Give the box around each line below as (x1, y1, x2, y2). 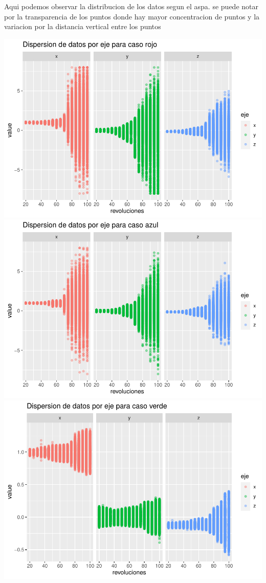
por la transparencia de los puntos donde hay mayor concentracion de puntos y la (4, 11, 260, 21)
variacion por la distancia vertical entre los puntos (4, 21, 161, 32)
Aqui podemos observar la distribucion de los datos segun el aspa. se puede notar (4, 1, 258, 11)
